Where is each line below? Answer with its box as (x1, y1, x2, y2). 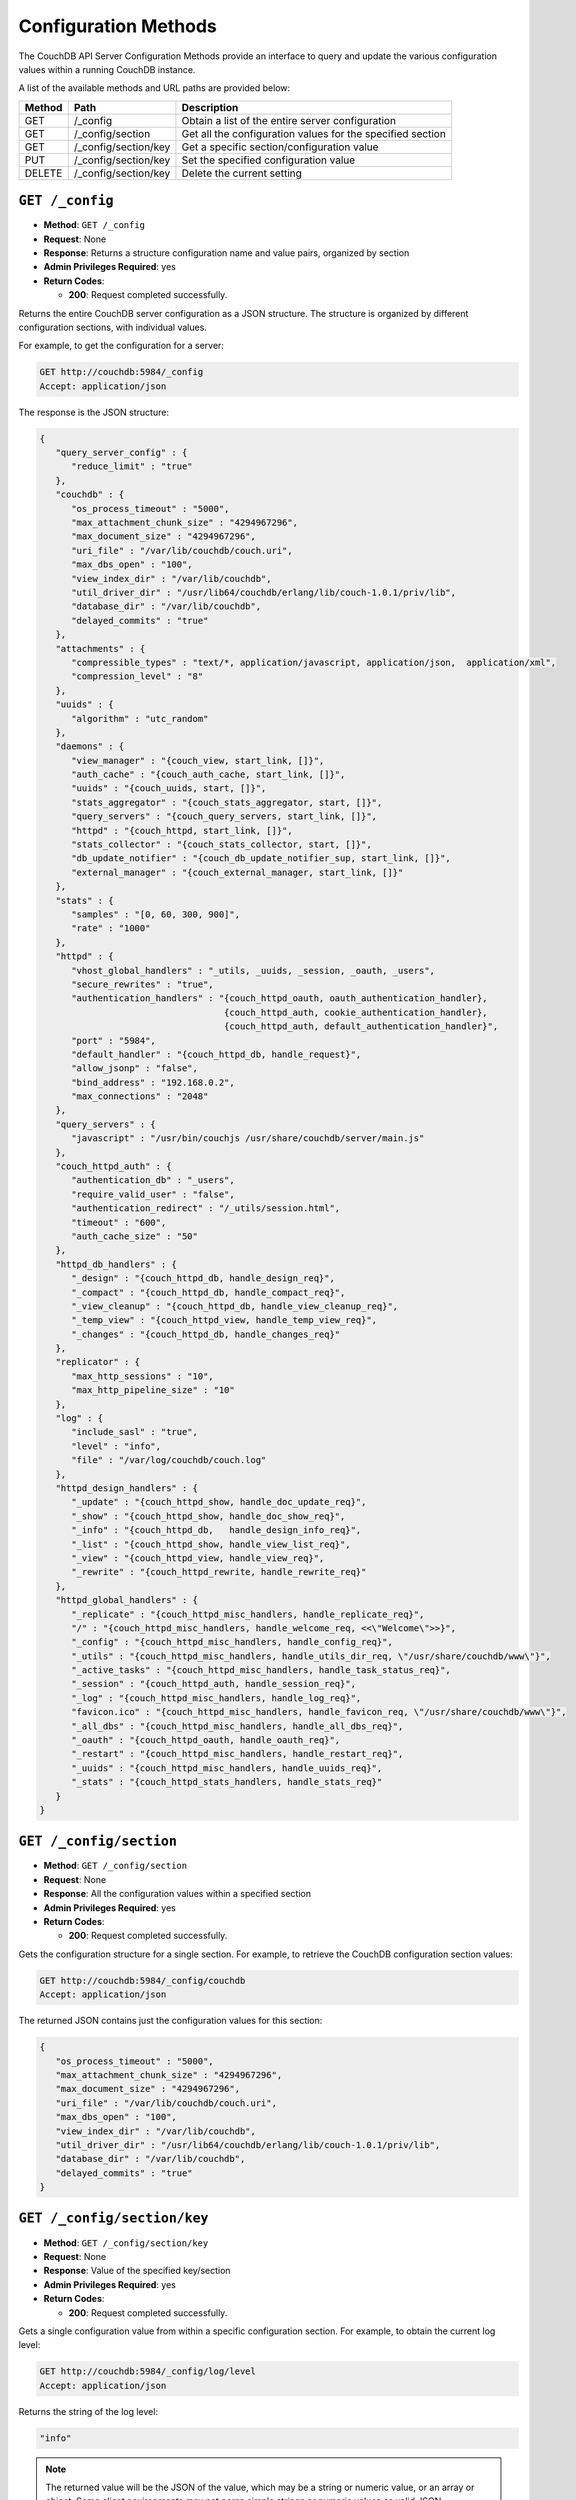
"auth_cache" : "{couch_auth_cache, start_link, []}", (71, 769, 346, 780)
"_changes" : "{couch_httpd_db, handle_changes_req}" (71, 1328, 341, 1340)
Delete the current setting (181, 166, 302, 180)
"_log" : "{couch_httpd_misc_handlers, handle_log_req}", (71, 1692, 362, 1704)
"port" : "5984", (71, 1035, 157, 1046)
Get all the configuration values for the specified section (181, 126, 447, 140)
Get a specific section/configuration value (181, 140, 379, 154)
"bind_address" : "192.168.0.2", (71, 1076, 235, 1088)
